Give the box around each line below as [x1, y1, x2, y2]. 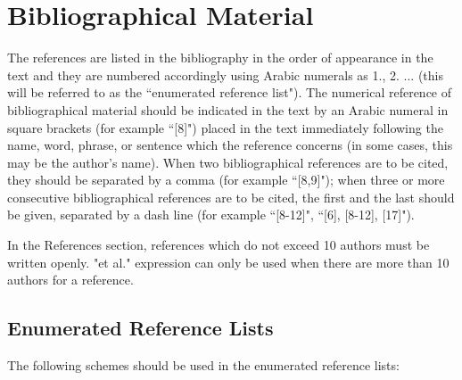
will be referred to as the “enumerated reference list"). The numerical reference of [7, 83, 452, 102]
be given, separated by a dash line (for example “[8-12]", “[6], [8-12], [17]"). [7, 205, 415, 224]
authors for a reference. [7, 270, 134, 289]
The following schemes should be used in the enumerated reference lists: [7, 356, 400, 375]
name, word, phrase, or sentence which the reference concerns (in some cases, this [7, 136, 453, 154]
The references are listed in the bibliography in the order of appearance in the [7, 48, 433, 67]
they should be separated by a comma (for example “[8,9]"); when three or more [7, 170, 445, 189]
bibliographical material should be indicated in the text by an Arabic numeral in [7, 100, 449, 119]
